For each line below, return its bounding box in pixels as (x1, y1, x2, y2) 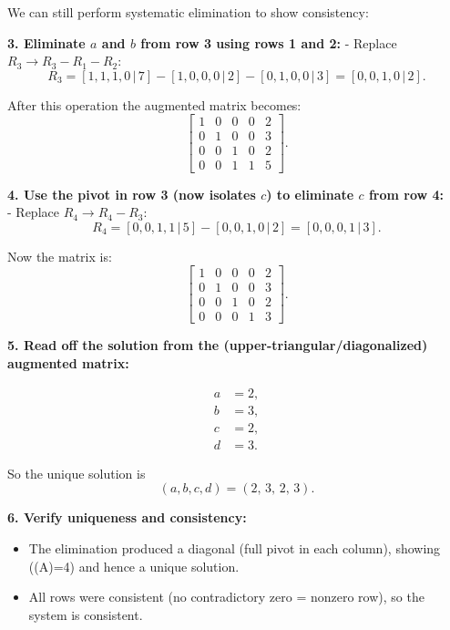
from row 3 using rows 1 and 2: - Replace (140, 33, 397, 52)
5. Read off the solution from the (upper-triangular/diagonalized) (7, 336, 428, 355)
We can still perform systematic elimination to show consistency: (7, 3, 369, 21)
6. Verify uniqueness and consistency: (7, 508, 247, 527)
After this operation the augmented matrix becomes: (7, 95, 302, 114)
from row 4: (368, 184, 445, 203)
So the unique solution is (7, 463, 146, 482)
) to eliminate (266, 184, 354, 203)
